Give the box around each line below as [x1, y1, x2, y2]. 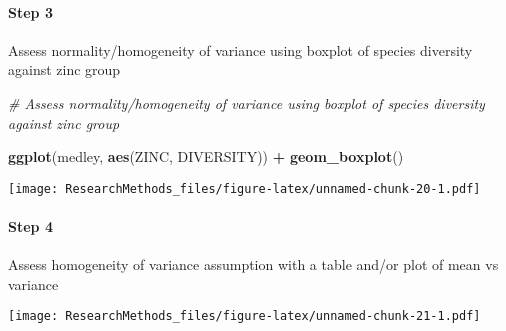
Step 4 [8, 216, 53, 237]
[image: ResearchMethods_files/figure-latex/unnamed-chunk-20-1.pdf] [8, 181, 481, 196]
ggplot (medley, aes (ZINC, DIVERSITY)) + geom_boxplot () [8, 146, 404, 167]
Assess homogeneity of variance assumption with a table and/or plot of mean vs [8, 254, 499, 275]
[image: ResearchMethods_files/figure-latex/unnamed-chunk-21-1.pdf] [8, 309, 481, 324]
